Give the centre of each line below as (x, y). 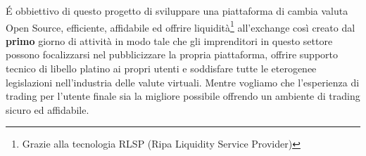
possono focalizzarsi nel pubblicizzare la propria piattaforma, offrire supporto (172, 54)
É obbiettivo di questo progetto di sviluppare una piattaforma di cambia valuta (177, 11)
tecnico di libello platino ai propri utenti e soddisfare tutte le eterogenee (161, 69)
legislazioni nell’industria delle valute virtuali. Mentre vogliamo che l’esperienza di (183, 82)
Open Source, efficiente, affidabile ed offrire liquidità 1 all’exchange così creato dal (181, 26)
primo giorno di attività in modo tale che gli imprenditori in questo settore (169, 40)
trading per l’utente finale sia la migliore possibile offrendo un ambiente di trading (183, 96)
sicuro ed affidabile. (48, 109)
